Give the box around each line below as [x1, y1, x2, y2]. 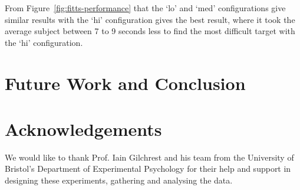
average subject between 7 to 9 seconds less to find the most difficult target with [5, 25, 295, 37]
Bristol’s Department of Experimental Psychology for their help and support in [5, 162, 291, 175]
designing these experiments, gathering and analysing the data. [5, 174, 233, 186]
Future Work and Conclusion [5, 71, 246, 95]
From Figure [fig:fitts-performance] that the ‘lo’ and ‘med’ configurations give [5, 2, 286, 14]
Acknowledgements [5, 116, 162, 141]
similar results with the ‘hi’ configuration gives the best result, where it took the [5, 13, 295, 25]
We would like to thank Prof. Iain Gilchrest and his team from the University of [5, 151, 294, 163]
